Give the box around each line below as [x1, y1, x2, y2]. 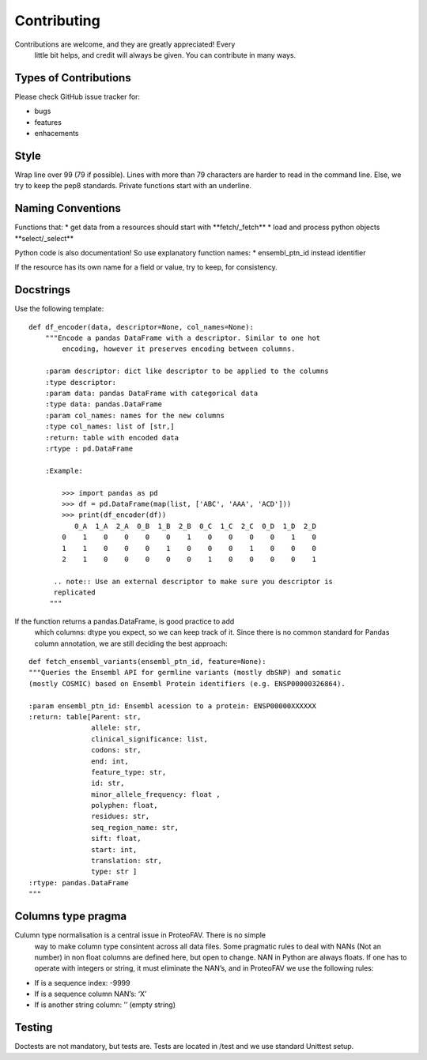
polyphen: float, [91, 801, 158, 810]
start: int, [91, 845, 138, 854]
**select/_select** [14, 233, 74, 243]
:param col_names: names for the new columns [44, 411, 225, 420]
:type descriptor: [44, 378, 117, 387]
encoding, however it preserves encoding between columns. [62, 345, 296, 353]
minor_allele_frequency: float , [91, 790, 221, 798]
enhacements [34, 129, 79, 138]
